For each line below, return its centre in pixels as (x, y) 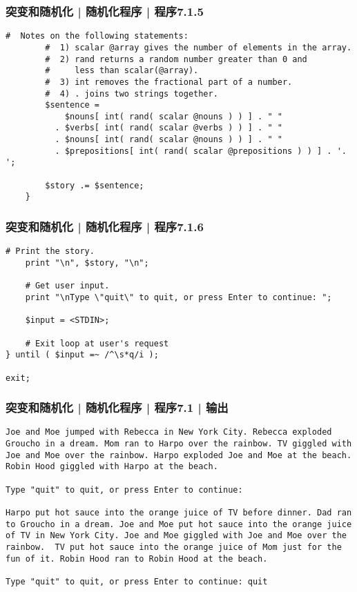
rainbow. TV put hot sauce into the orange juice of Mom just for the (174, 547)
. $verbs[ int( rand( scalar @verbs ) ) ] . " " (168, 128)
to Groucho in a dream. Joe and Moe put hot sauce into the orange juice (179, 524)
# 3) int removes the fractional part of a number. (169, 82)
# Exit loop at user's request (97, 343)
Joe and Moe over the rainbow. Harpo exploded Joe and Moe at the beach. (179, 455)
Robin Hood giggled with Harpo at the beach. (112, 467)
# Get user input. (67, 286)
